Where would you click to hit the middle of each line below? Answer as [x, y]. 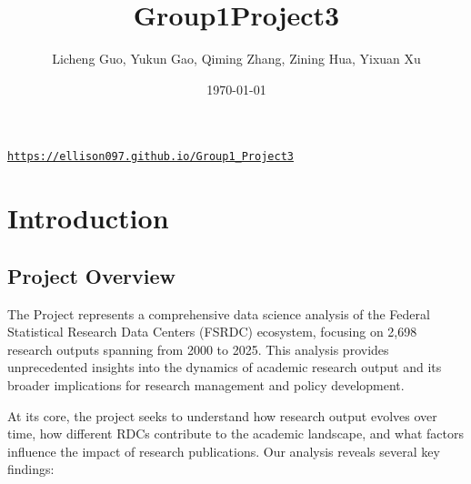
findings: [31, 469]
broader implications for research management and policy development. [206, 384]
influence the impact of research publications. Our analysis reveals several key [224, 451]
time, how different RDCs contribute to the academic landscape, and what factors [235, 434]
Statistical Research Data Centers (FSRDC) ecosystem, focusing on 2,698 [212, 332]
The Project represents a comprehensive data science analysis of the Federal [219, 313]
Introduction [88, 218]
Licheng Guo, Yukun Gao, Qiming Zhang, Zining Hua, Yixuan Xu [236, 59]
